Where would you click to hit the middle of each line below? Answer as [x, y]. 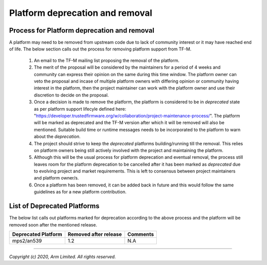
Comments [141, 234]
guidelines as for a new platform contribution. [80, 192]
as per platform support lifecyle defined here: [80, 109]
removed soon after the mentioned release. [53, 224]
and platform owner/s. [56, 178]
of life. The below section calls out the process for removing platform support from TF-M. [100, 49]
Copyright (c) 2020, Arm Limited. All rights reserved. [63, 257]
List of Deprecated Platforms [54, 206]
